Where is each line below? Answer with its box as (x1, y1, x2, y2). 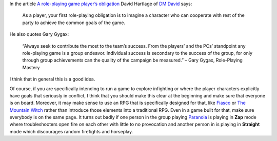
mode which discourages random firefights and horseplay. (9, 128, 133, 134)
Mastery (22, 64, 40, 70)
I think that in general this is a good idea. (9, 76, 95, 82)
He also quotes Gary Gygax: (9, 31, 69, 37)
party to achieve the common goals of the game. (22, 19, 126, 26)
